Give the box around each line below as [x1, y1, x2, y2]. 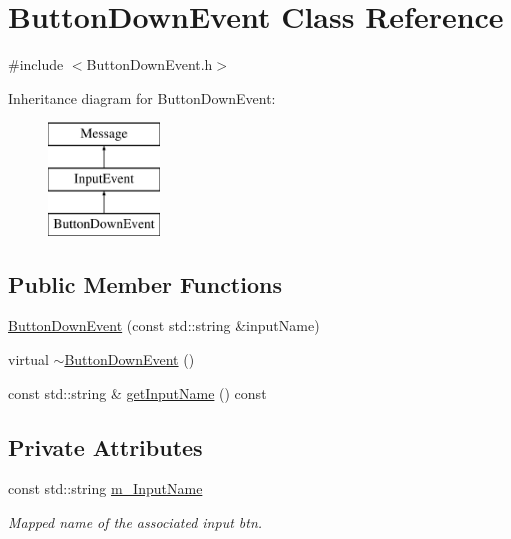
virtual [8, 349, 49, 370]
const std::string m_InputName [8, 478, 203, 499]
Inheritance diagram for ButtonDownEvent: [8, 87, 276, 108]
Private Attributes [8, 431, 203, 462]
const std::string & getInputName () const [8, 382, 267, 403]
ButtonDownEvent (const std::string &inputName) [8, 315, 320, 336]
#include [8, 54, 64, 75]
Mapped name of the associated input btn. [8, 512, 263, 533]
